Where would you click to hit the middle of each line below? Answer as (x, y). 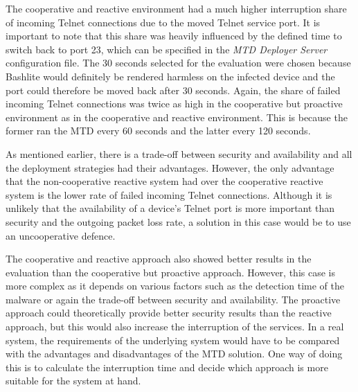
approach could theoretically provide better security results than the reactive (169, 313)
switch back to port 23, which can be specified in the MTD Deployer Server (167, 49)
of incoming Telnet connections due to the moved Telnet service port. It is (163, 22)
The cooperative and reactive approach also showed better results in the (159, 259)
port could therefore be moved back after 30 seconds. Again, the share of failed (173, 90)
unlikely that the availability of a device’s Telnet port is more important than (170, 208)
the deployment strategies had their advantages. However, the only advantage (170, 167)
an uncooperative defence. (61, 235)
